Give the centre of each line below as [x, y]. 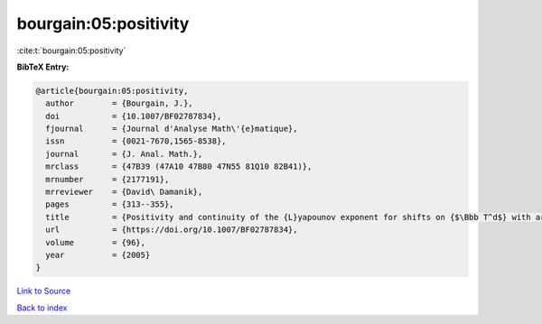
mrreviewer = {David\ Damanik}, [124, 192]
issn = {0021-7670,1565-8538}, [136, 141]
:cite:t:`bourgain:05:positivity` [71, 51]
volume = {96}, [96, 242]
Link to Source [44, 291]
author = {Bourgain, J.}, [119, 103]
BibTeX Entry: [43, 67]
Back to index [42, 308]
